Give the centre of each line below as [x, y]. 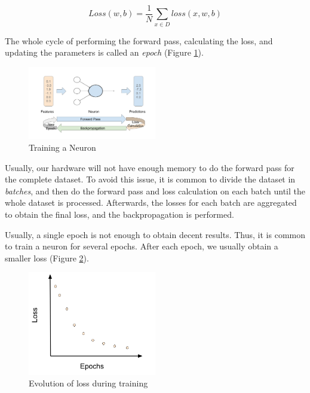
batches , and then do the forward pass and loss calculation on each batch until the [155, 191]
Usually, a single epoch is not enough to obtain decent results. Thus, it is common [155, 234]
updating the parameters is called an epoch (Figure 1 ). [104, 52]
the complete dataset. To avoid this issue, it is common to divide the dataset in [150, 179]
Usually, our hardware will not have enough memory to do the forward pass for [150, 167]
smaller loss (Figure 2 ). [47, 258]
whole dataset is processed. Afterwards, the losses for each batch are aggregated [151, 202]
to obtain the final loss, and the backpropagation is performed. [119, 214]
